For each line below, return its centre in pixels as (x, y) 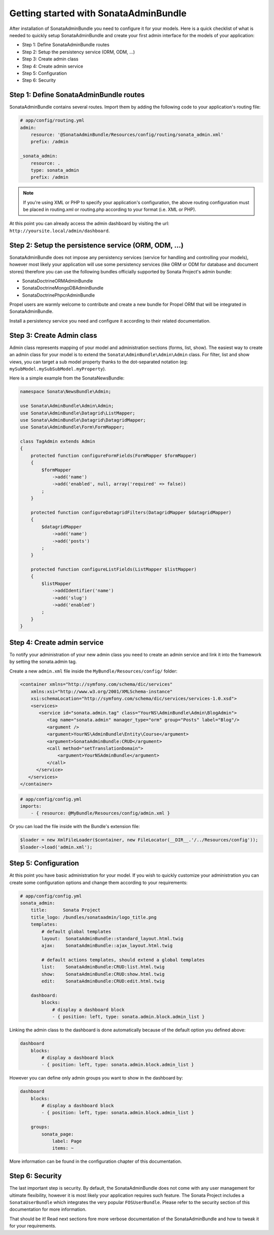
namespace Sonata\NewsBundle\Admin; (66, 392)
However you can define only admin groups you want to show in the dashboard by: (96, 1078)
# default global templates (76, 931)
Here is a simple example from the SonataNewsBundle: (67, 378)
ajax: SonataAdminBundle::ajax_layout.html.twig (107, 946)
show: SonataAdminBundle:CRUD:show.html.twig (103, 974)
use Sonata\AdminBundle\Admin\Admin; (67, 406)
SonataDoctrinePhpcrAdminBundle (58, 295)
